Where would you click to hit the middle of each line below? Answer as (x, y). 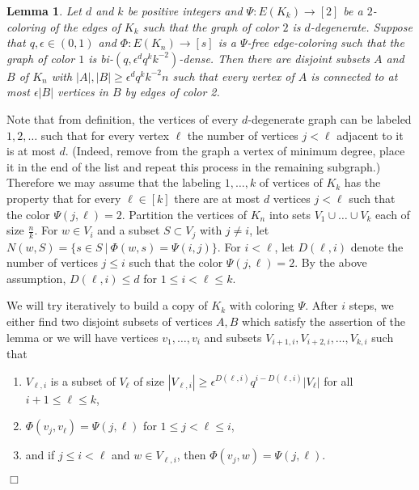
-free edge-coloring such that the (326, 42)
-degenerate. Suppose (361, 26)
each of (393, 214)
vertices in (83, 92)
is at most (31, 151)
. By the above (331, 262)
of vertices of (291, 182)
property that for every (64, 198)
